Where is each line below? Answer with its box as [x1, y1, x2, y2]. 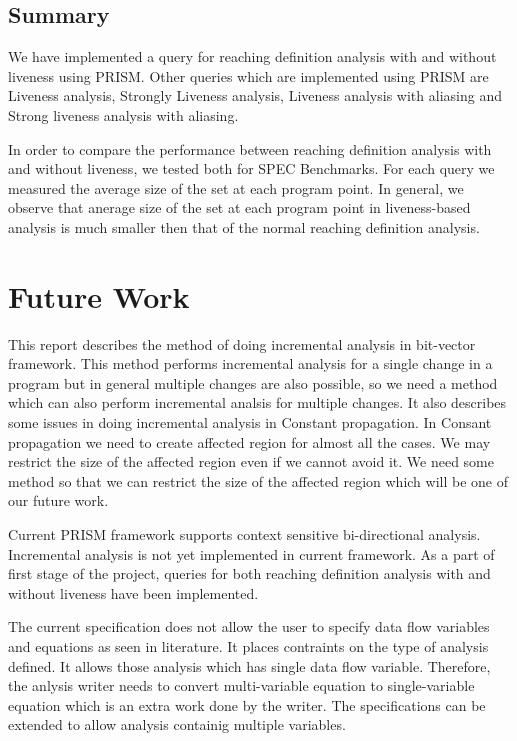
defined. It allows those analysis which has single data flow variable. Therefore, [8, 655, 491, 676]
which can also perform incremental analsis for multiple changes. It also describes [8, 392, 507, 413]
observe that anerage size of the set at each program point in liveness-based [8, 197, 471, 218]
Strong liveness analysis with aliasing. [8, 104, 239, 125]
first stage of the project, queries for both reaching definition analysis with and [8, 563, 491, 584]
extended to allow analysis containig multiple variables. [8, 714, 346, 735]
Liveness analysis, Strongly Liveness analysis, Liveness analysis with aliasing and [8, 85, 502, 106]
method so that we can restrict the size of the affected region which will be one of [8, 470, 508, 491]
